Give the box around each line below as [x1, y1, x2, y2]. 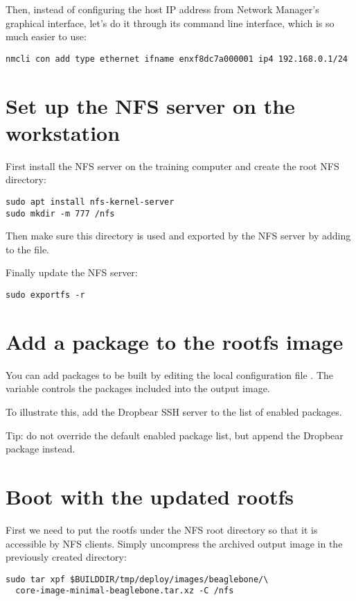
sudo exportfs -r [6, 290, 85, 300]
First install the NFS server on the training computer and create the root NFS [6, 158, 339, 173]
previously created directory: [6, 550, 127, 564]
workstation [6, 118, 121, 146]
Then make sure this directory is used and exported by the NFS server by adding [6, 228, 351, 243]
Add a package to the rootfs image [6, 327, 344, 355]
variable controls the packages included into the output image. [6, 381, 270, 396]
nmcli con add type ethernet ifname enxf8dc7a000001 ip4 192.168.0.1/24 [6, 53, 348, 64]
